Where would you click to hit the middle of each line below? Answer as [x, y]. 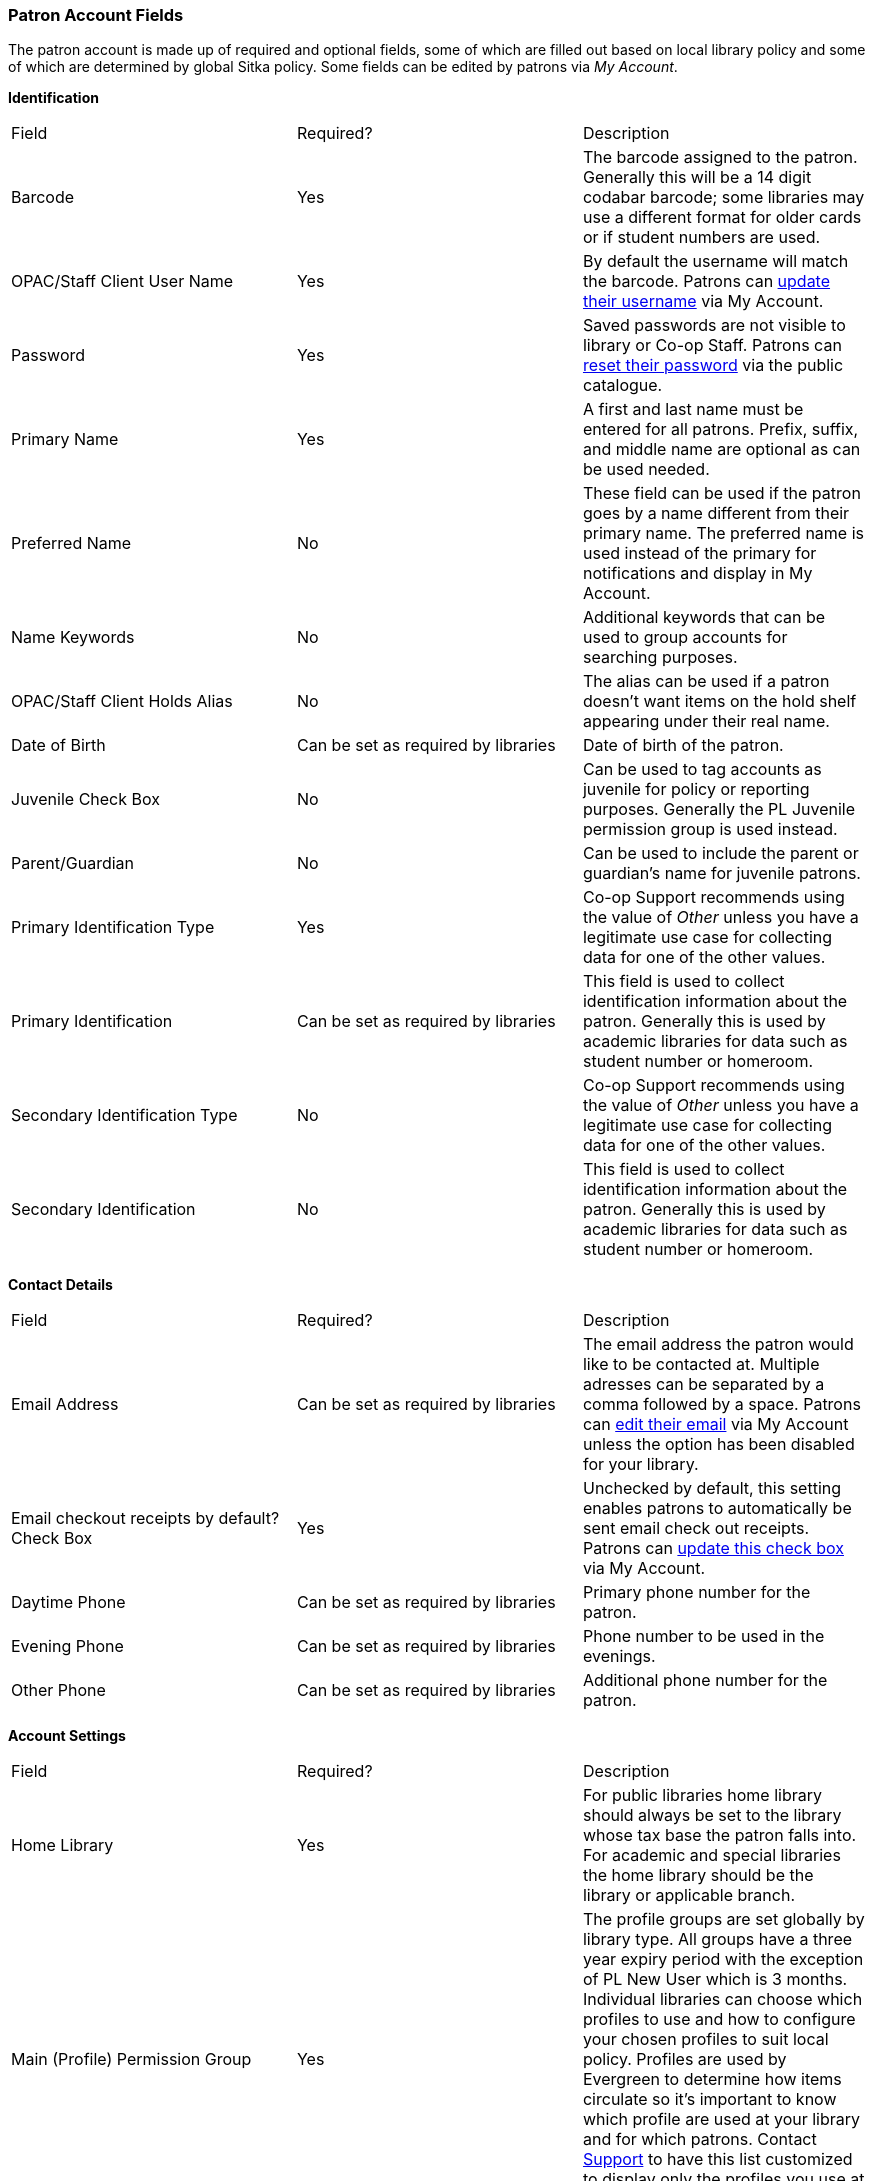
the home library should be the [698, 1875]
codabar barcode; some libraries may [723, 197]
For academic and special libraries [711, 1855]
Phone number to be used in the [703, 1636]
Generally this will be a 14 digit [697, 177]
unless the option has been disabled [718, 1444]
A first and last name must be [693, 409]
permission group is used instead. [710, 829]
